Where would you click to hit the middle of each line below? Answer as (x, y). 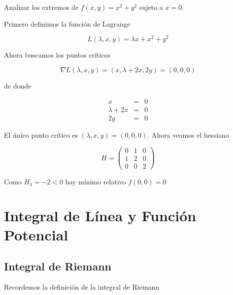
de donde (18, 85)
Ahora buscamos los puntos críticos (57, 55)
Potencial (36, 235)
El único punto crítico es (41, 134)
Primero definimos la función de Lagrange (67, 23)
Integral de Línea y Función (100, 216)
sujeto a (151, 7)
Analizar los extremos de (41, 7)
